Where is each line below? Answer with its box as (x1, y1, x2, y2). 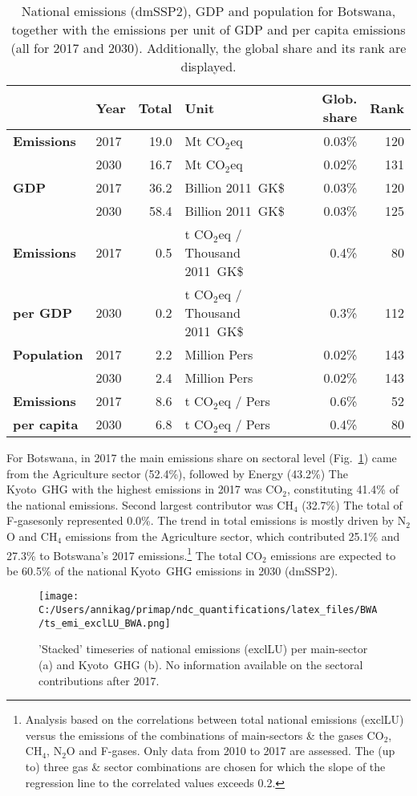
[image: (38, 591, 79, 603)
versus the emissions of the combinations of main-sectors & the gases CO (25, 726, 384, 743)
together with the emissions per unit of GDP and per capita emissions (11, 20, 406, 39)
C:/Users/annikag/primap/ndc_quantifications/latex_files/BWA (38, 604, 378, 616)
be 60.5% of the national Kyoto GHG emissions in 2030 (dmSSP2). (6, 562, 338, 579)
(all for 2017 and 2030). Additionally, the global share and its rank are (10, 39, 407, 57)
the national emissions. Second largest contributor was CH (6, 496, 294, 513)
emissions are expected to (270, 546, 396, 563)
